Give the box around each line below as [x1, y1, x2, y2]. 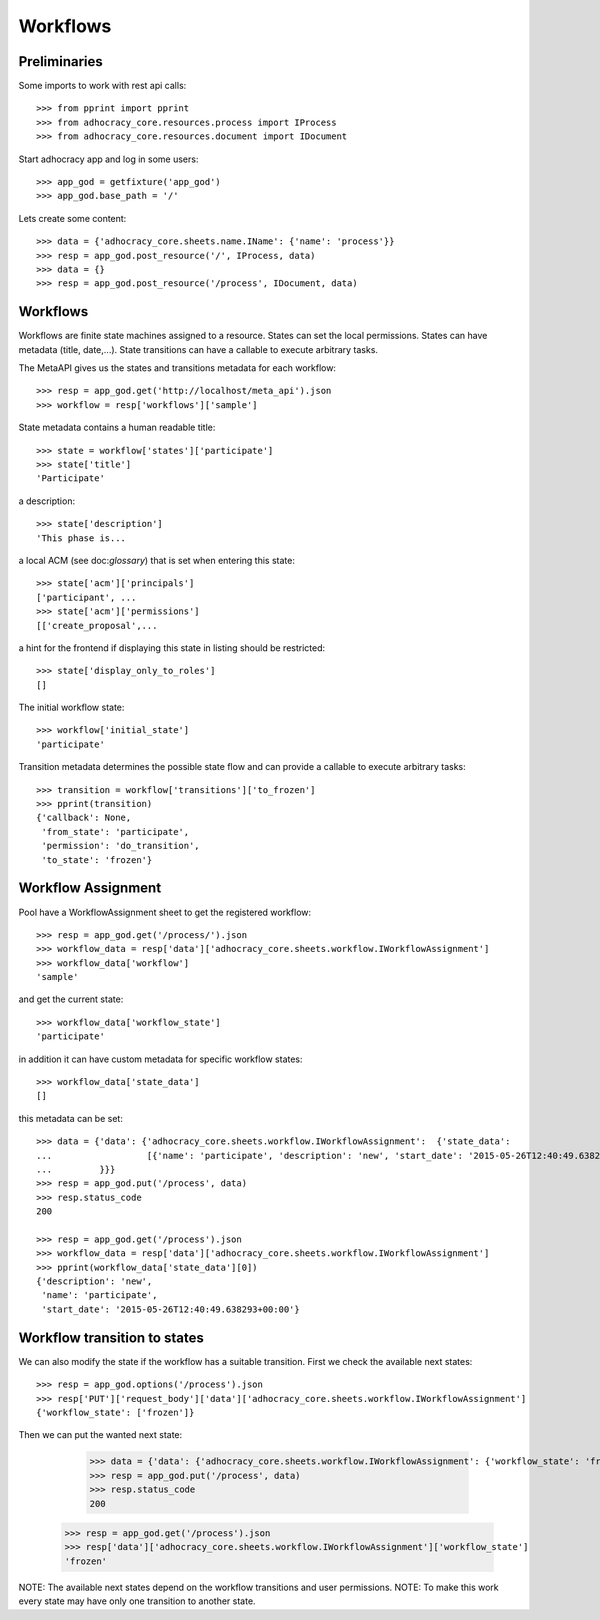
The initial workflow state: [18, 701, 125, 714]
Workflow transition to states [18, 1329, 204, 1346]
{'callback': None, [36, 812, 132, 824]
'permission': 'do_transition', [41, 840, 200, 852]
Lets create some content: [18, 212, 127, 224]
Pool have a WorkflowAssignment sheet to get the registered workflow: [18, 906, 312, 918]
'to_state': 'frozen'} [41, 854, 153, 865]
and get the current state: [18, 993, 124, 1005]
